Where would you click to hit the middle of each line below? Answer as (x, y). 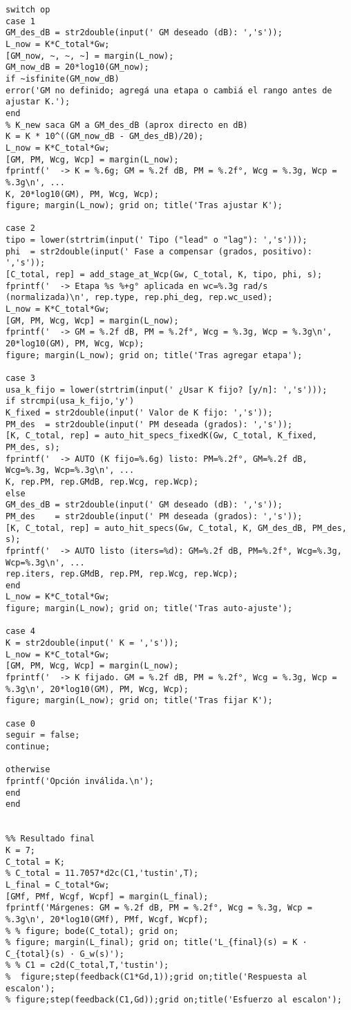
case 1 (20, 21)
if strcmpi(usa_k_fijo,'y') (70, 401)
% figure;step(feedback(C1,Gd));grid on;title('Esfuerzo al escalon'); (174, 1000)
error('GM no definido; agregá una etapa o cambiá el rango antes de (169, 90)
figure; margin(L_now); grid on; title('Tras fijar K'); (139, 701)
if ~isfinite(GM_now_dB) (63, 78)
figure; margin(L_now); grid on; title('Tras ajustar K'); (144, 206)
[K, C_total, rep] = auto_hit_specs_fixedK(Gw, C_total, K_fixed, (162, 436)
